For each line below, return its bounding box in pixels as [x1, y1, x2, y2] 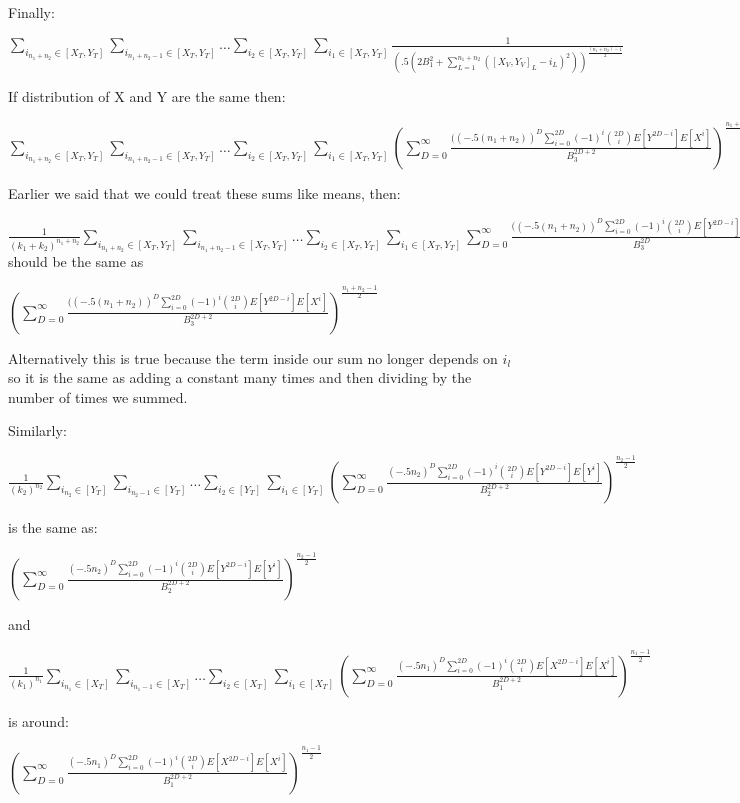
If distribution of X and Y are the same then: [8, 86, 286, 107]
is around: [8, 710, 69, 731]
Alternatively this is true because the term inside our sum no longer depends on [8, 347, 498, 368]
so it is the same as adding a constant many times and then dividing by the [8, 367, 472, 388]
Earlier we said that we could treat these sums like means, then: [8, 182, 401, 203]
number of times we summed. [8, 386, 188, 407]
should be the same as [8, 250, 144, 271]
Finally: [8, 2, 55, 22]
